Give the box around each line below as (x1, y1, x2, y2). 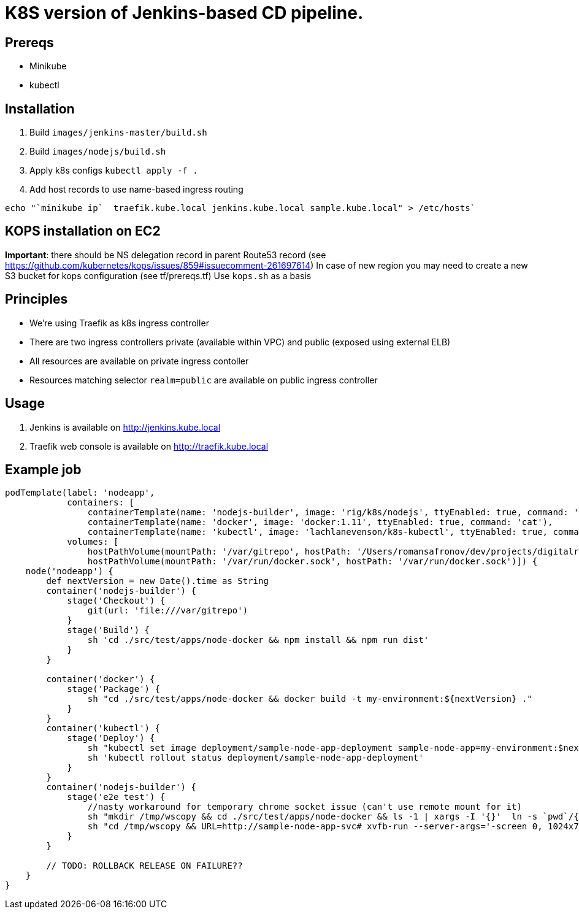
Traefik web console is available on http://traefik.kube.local (29, 440, 269, 451)
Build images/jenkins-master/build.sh (29, 127, 207, 138)
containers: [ (67, 497, 134, 508)
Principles (5, 291, 68, 307)
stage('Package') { (67, 684, 160, 694)
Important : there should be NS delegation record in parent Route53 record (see (5, 249, 326, 260)
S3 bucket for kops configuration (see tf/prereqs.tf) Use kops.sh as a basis (5, 270, 312, 281)
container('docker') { (46, 674, 155, 685)
